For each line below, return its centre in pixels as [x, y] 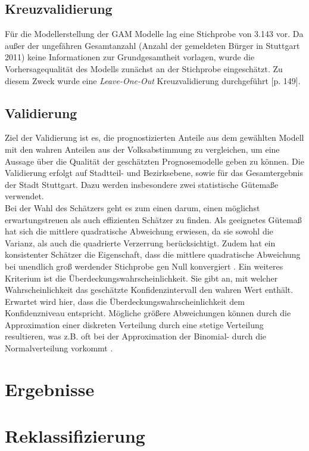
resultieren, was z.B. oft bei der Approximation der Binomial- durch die [136, 336]
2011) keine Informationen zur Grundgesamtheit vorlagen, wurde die [130, 57]
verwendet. [24, 196]
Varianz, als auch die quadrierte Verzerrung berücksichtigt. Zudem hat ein [140, 243]
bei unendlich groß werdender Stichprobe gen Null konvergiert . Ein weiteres [144, 266]
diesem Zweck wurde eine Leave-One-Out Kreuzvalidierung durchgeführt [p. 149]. [153, 80]
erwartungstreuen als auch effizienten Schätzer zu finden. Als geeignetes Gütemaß [153, 219]
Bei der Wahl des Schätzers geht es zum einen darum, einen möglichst [132, 207]
